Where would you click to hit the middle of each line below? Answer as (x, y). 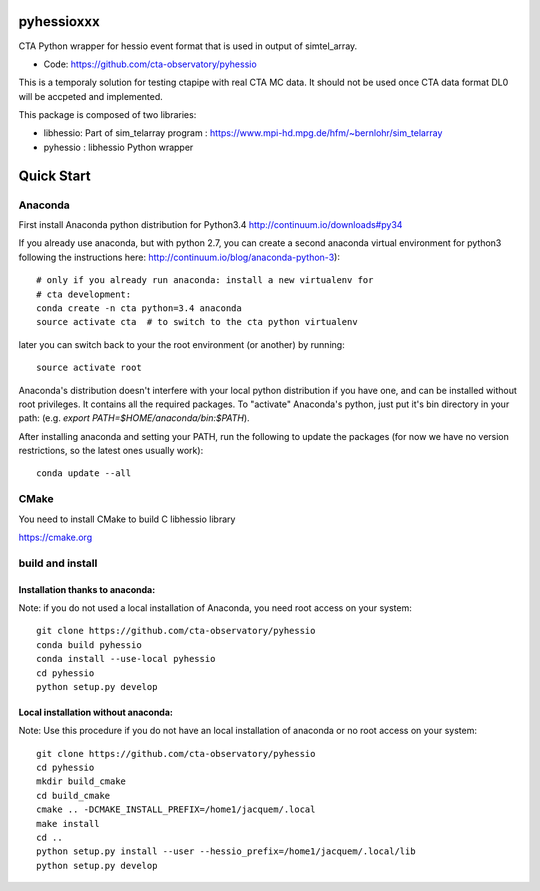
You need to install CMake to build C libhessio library (127, 519)
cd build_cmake (73, 795)
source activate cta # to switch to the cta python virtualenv (197, 322)
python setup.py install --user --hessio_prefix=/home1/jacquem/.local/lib (226, 851)
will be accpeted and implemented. (91, 96)
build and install (58, 563)
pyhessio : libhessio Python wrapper (118, 147)
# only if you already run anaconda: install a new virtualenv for (205, 280)
